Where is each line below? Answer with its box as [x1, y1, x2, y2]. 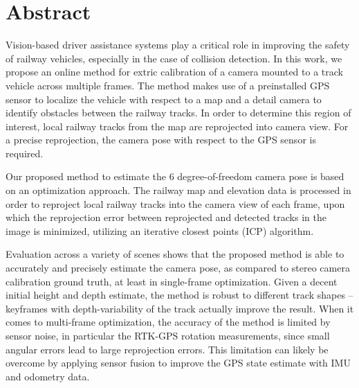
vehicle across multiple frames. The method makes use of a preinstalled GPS [6, 78, 330, 92]
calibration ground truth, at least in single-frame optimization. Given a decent [6, 274, 338, 288]
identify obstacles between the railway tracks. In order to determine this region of [6, 105, 351, 120]
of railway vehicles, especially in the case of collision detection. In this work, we [6, 51, 342, 65]
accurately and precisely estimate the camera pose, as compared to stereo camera [6, 261, 350, 275]
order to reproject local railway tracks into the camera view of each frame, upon [6, 196, 345, 211]
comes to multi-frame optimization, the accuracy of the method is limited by [6, 315, 331, 329]
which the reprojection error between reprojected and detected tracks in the [6, 210, 326, 224]
